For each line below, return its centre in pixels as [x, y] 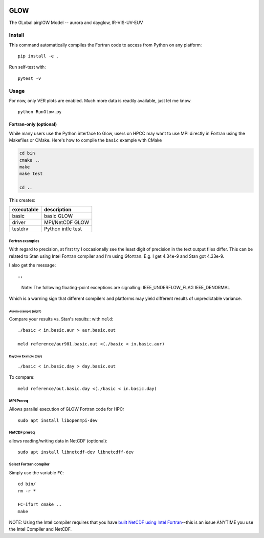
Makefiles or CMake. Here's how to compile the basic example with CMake [86, 140]
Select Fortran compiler [29, 465]
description [58, 210]
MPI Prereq [19, 401]
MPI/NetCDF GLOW [67, 222]
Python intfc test [63, 229]
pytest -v [29, 78]
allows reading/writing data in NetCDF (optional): [58, 440]
